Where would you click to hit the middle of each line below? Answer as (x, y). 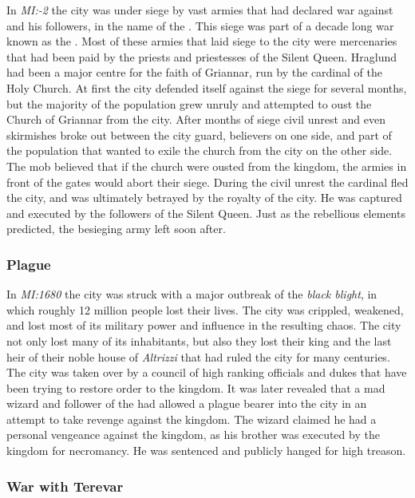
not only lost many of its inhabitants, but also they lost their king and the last (199, 340)
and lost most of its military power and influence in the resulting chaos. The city (204, 325)
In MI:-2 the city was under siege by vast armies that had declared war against (200, 10)
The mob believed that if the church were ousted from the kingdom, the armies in (207, 166)
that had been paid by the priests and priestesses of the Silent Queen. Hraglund (202, 56)
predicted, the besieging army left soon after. (116, 229)
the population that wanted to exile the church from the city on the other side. (200, 150)
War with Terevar (65, 486)
